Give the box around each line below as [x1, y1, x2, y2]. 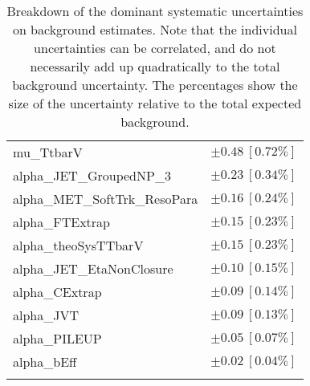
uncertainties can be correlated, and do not [34, 39, 276, 57]
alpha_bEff [13, 352, 77, 371]
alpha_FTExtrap [13, 213, 110, 231]
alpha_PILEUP [13, 329, 102, 347]
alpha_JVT [13, 306, 80, 324]
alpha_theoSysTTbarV [13, 236, 144, 254]
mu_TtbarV [13, 143, 83, 161]
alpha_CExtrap [13, 282, 102, 301]
